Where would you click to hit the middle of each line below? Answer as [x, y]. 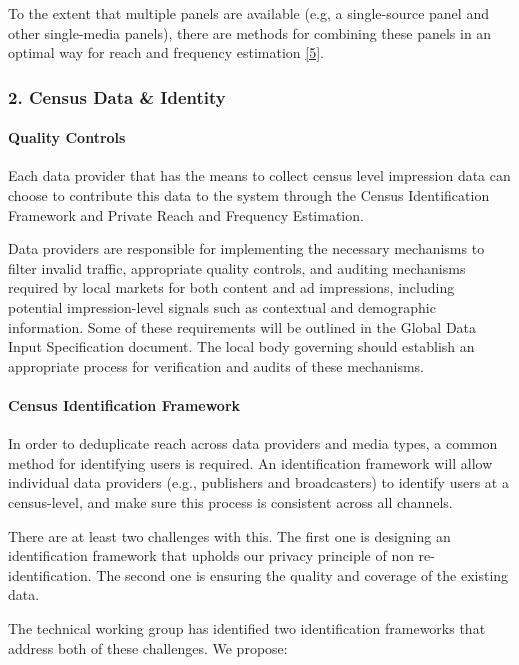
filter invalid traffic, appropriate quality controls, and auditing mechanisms [237, 267]
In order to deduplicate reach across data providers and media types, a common [253, 443]
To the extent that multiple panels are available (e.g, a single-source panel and [248, 13]
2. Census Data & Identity [117, 96]
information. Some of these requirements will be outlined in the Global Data [242, 326]
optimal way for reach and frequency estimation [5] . [166, 52]
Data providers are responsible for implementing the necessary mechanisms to [246, 248]
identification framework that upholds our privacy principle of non [211, 555]
